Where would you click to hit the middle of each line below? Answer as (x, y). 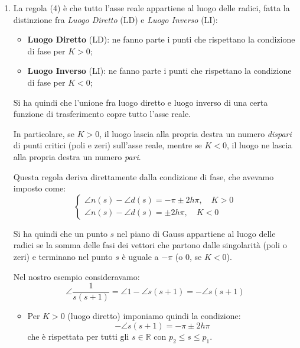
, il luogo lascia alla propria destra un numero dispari (195, 133)
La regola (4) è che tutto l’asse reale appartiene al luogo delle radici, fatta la (151, 8)
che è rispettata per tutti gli (78, 336)
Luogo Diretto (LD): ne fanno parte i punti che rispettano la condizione (161, 39)
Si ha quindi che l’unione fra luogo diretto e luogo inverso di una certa (141, 102)
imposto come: (40, 188)
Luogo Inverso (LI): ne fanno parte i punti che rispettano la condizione (159, 71)
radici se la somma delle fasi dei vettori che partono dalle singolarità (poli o (150, 245)
